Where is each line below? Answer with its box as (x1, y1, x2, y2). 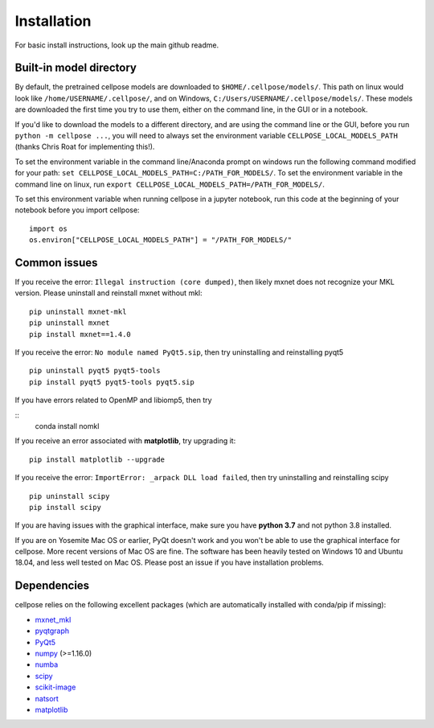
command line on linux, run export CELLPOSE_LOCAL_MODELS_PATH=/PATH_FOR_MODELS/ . (14, 179, 325, 189)
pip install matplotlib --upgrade (29, 454, 165, 464)
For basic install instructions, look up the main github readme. (14, 40, 219, 50)
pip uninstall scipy (29, 492, 110, 500)
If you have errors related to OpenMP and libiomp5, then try (14, 395, 212, 405)
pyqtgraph (35, 626, 70, 635)
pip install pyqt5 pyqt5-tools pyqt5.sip (29, 377, 194, 386)
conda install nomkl (35, 421, 100, 430)
